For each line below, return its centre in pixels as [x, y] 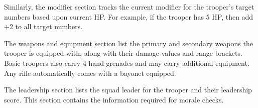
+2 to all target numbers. [43, 26]
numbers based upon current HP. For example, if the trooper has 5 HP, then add [129, 16]
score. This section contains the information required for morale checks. [114, 99]
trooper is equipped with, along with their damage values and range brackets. [123, 53]
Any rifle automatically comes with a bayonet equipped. [90, 73]
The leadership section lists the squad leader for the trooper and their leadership [128, 90]
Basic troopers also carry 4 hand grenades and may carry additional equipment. [127, 63]
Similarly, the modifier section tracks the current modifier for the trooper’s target [129, 7]
